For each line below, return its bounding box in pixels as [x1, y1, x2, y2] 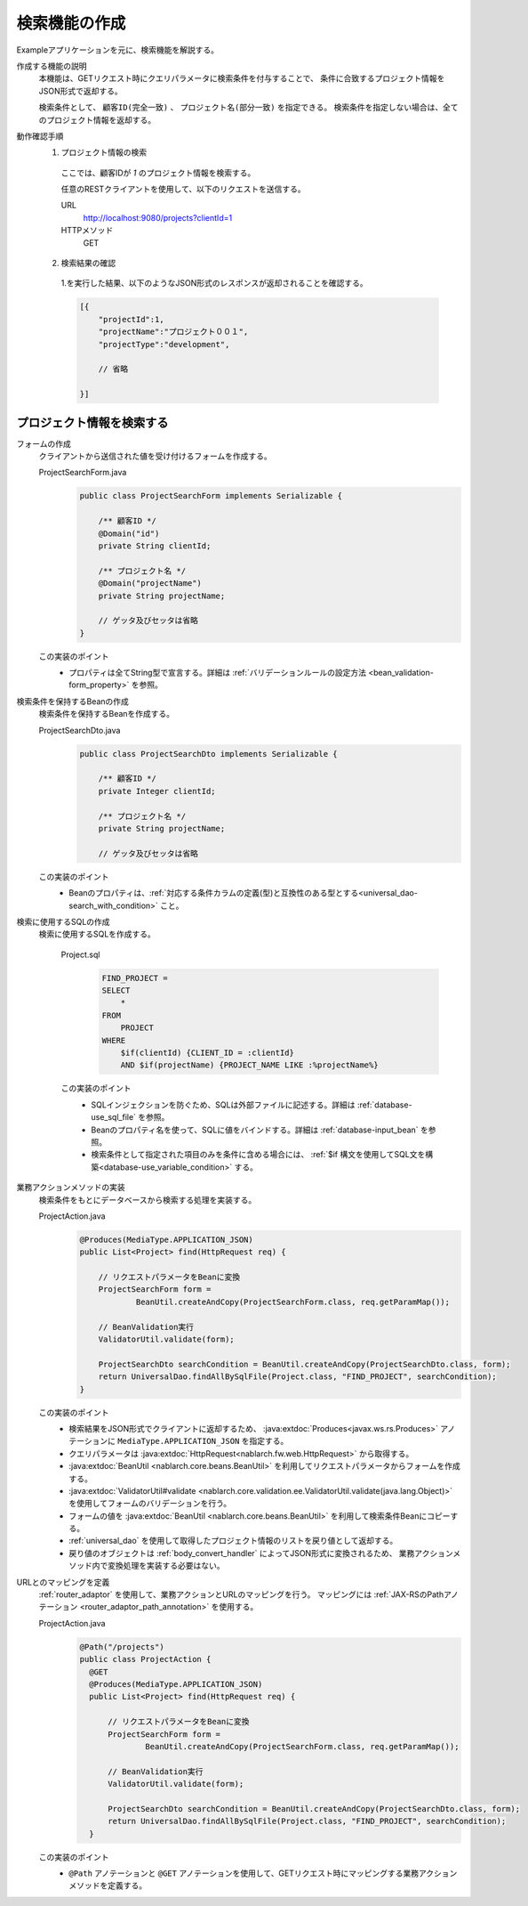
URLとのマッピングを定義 [16, 1577, 110, 1587]
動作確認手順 [16, 130, 64, 142]
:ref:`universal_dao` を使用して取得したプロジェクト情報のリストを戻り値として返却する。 [68, 1536, 398, 1546]
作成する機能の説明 [16, 61, 87, 71]
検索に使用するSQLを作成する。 [38, 929, 156, 939]
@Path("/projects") [79, 1642, 164, 1651]
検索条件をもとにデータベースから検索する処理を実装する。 [38, 1194, 257, 1205]
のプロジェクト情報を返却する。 [38, 114, 156, 125]
